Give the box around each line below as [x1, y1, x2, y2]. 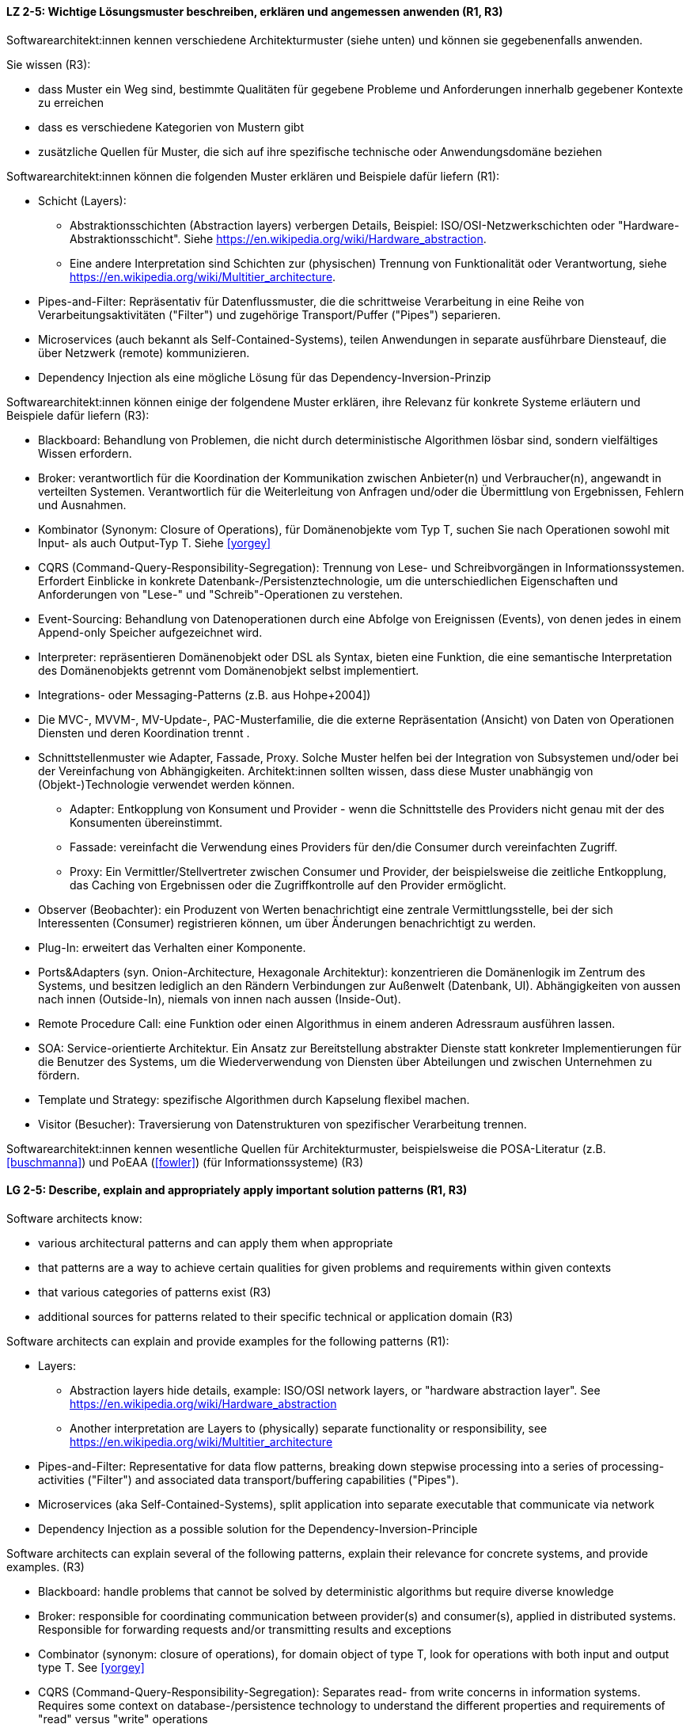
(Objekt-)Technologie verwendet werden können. [38, 777, 295, 791]
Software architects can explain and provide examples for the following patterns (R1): [6, 1334, 449, 1348]
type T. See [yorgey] [38, 1660, 145, 1674]
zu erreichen [38, 95, 104, 109]
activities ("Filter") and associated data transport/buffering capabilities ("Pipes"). [38, 1472, 459, 1486]
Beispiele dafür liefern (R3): [6, 408, 150, 422]
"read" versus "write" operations [38, 1711, 208, 1726]
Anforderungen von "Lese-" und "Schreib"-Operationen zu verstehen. [38, 587, 403, 601]
